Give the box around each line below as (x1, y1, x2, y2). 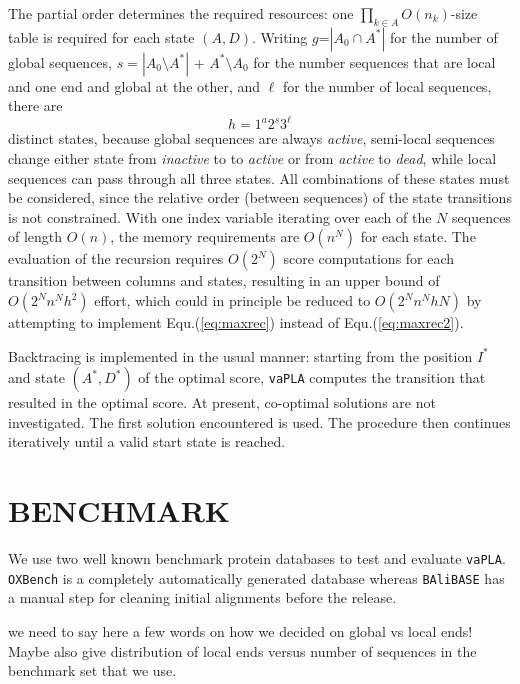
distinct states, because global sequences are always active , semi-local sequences (8, 128, 495, 149)
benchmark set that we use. (8, 660, 177, 681)
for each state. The (360, 226, 476, 247)
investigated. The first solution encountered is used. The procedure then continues (8, 411, 511, 432)
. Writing (252, 26, 308, 47)
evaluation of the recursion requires (8, 248, 224, 269)
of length (8, 226, 63, 247)
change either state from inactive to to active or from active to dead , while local (8, 148, 497, 169)
